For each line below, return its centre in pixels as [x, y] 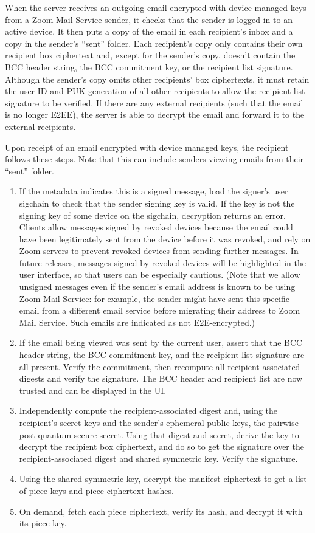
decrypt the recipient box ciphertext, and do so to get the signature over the [161, 446]
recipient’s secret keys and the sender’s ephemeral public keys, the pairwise [159, 422]
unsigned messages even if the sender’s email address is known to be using [157, 287]
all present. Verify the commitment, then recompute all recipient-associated [160, 366]
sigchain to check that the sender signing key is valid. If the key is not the [157, 203]
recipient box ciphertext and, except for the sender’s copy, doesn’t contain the [150, 55]
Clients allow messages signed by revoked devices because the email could [156, 227]
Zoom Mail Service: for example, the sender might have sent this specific [154, 298]
